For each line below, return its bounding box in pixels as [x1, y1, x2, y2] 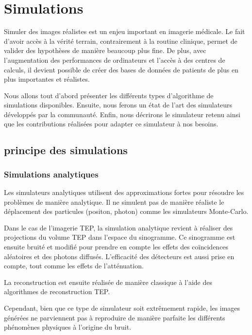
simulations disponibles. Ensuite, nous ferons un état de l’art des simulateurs [4, 100, 233, 110]
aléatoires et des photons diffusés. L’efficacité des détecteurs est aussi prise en [4, 251, 235, 261]
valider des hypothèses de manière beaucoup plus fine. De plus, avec [4, 45, 206, 55]
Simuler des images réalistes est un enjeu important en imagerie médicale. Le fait [4, 26, 245, 36]
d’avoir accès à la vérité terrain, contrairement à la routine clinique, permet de [4, 35, 237, 46]
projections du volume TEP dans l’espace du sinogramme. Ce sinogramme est [4, 232, 235, 242]
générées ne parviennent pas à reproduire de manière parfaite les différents [4, 312, 225, 322]
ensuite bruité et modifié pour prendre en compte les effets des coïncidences [4, 242, 229, 252]
